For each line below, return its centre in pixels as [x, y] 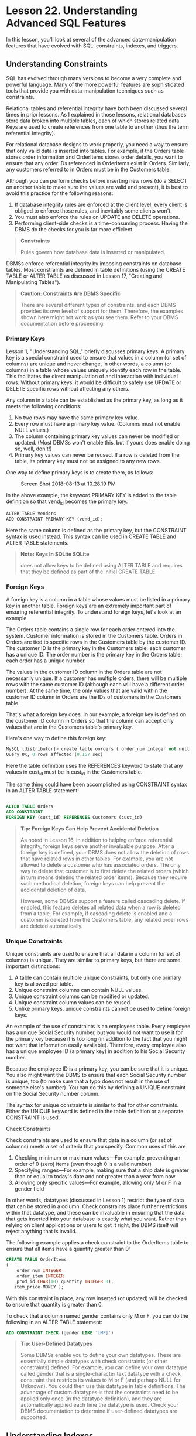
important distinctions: [33, 966]
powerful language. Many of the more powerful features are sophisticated [95, 84]
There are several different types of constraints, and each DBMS [98, 305]
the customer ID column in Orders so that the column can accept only [90, 720]
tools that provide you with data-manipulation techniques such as [85, 90]
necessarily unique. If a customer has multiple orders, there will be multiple [97, 678]
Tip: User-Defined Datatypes [56, 1344]
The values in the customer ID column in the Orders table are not [84, 672]
